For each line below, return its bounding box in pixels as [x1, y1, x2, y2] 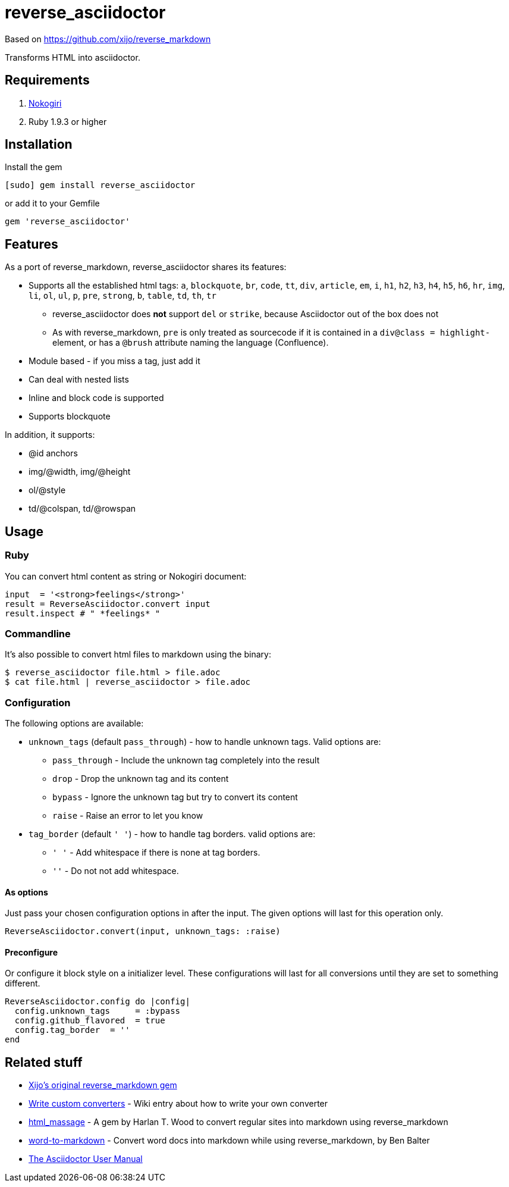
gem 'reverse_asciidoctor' [5, 217, 130, 227]
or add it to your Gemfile [5, 198, 100, 209]
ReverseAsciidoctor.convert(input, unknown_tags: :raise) [5, 926, 281, 937]
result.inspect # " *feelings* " [5, 608, 161, 618]
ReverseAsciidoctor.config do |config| [5, 997, 190, 1007]
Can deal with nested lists [29, 374, 129, 385]
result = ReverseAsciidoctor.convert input [5, 599, 210, 609]
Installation [5, 137, 73, 152]
